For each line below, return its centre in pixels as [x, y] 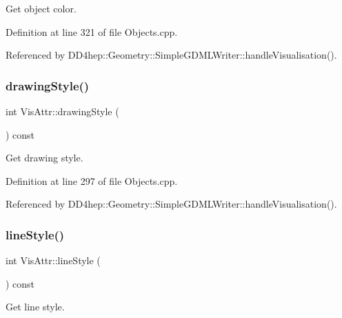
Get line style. [35, 307]
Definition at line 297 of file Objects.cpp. [92, 180]
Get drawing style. [44, 158]
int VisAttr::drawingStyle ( [62, 111]
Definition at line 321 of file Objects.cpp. [92, 31]
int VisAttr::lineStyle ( [53, 260]
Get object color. [41, 8]
